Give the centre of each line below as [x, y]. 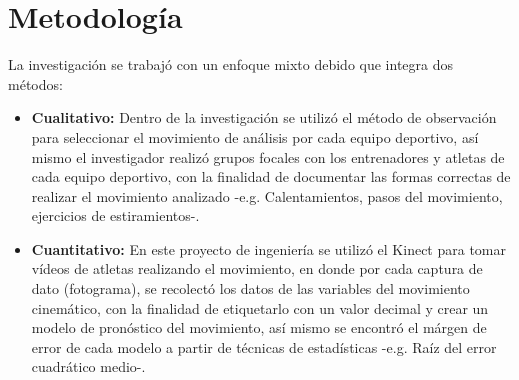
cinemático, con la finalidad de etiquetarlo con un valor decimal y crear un [260, 307]
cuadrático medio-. [88, 366]
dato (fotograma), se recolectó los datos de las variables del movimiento [250, 288]
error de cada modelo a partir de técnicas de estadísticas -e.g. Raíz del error [264, 346]
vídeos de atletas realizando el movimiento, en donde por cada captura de [257, 268]
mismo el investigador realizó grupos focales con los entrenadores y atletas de [268, 156]
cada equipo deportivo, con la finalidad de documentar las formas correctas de [271, 176]
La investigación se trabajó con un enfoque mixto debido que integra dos [231, 64]
